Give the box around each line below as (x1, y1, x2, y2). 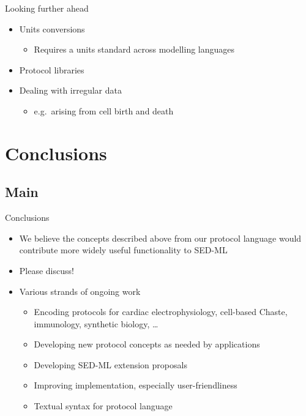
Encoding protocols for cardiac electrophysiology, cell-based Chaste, (34, 305, 288, 318)
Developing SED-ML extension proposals (34, 358, 187, 371)
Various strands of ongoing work (19, 284, 141, 297)
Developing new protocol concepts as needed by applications (34, 338, 260, 351)
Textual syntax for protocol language (34, 399, 173, 412)
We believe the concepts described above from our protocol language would (19, 231, 302, 244)
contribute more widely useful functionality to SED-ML (19, 243, 228, 256)
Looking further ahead (5, 2, 89, 14)
